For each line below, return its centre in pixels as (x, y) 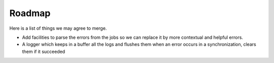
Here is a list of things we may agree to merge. (58, 28)
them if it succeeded (44, 51)
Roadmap (30, 13)
